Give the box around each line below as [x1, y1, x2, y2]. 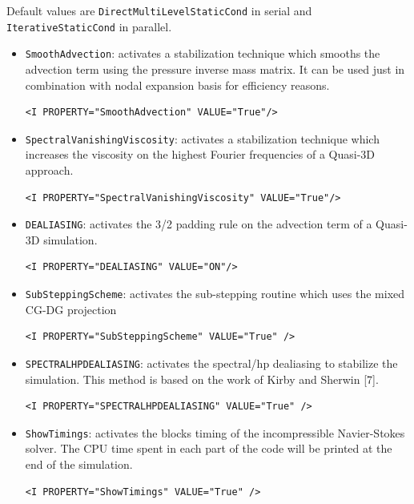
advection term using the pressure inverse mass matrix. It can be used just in [25, 60, 405, 77]
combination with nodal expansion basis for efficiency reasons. [25, 76, 330, 93]
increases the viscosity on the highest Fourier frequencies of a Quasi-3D [25, 146, 376, 163]
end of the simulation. [25, 455, 133, 472]
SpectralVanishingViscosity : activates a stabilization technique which [25, 130, 380, 147]
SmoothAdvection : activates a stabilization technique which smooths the [25, 45, 380, 62]
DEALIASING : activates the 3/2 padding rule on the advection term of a [25, 216, 372, 232]
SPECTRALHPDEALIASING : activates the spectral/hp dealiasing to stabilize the [25, 354, 398, 371]
